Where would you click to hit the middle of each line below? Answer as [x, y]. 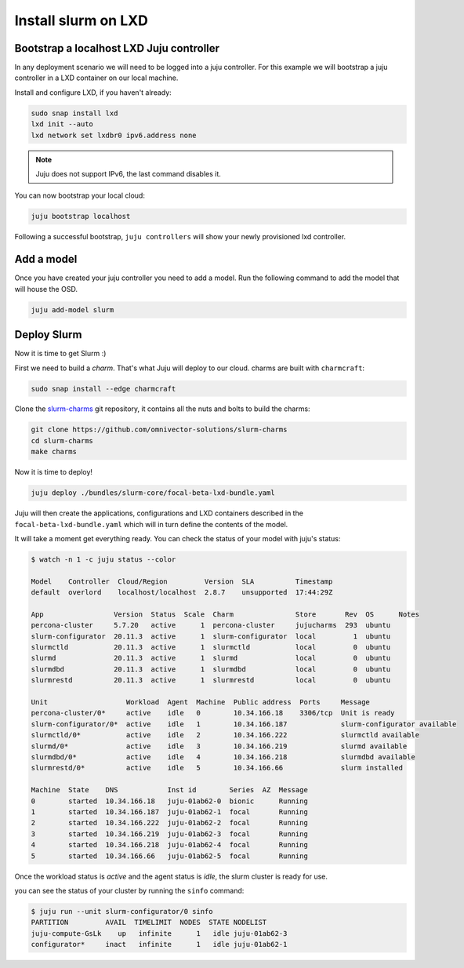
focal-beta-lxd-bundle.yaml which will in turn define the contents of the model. [151, 524]
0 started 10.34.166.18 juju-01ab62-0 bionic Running [170, 801]
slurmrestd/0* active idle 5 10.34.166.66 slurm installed [217, 768]
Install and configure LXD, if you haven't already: [93, 92]
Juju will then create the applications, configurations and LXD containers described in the [159, 513]
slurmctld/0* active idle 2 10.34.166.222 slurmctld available [225, 735]
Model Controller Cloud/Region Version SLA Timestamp [182, 581]
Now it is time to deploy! [54, 472]
